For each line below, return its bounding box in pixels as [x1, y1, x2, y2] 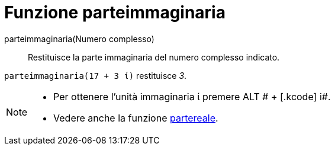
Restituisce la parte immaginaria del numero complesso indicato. [28, 52, 280, 62]
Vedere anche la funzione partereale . [53, 111, 218, 124]
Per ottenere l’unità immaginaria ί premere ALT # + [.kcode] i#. [53, 90, 331, 103]
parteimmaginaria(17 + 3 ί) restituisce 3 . [4, 70, 187, 81]
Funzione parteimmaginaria [4, 2, 226, 23]
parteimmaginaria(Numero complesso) [4, 33, 154, 44]
